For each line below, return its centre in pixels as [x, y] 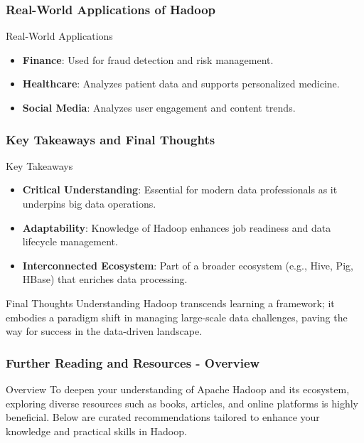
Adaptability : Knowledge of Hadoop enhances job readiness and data [177, 227]
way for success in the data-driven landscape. [104, 331]
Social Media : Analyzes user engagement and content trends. [159, 107]
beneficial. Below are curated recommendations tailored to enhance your [163, 417]
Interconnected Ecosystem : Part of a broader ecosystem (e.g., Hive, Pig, [188, 265]
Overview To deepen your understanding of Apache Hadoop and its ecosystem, [178, 389]
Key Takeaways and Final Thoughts [111, 139]
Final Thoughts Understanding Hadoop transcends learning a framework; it [170, 303]
